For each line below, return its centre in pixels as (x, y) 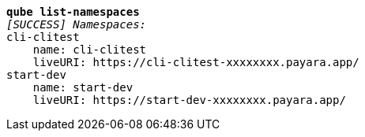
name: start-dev (83, 87)
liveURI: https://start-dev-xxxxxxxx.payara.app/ (189, 100)
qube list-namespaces (73, 12)
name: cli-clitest (90, 50)
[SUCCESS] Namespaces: (77, 24)
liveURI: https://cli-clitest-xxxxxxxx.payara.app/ (196, 62)
